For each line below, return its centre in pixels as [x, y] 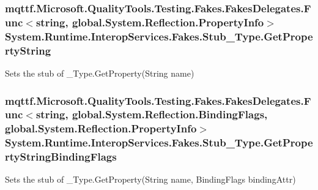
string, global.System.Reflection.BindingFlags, [152, 114]
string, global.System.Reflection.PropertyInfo [150, 22]
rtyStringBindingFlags [61, 157]
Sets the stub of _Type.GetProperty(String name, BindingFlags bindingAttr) [150, 179]
